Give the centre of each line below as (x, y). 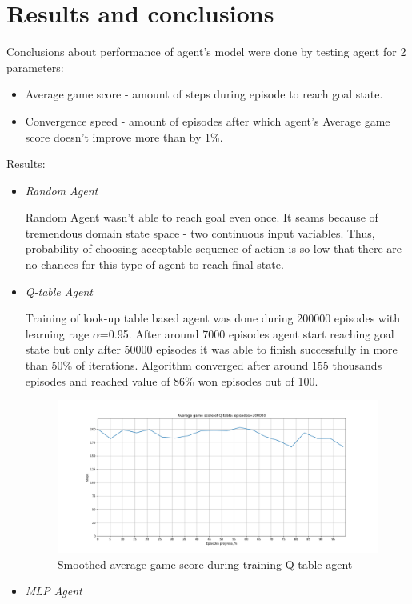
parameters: (35, 67)
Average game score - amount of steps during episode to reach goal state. (204, 94)
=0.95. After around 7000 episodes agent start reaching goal (247, 333)
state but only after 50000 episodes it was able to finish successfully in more (211, 349)
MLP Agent (54, 591)
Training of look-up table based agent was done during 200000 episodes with (213, 318)
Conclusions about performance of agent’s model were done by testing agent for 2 (206, 52)
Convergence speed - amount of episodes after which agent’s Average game (208, 120)
